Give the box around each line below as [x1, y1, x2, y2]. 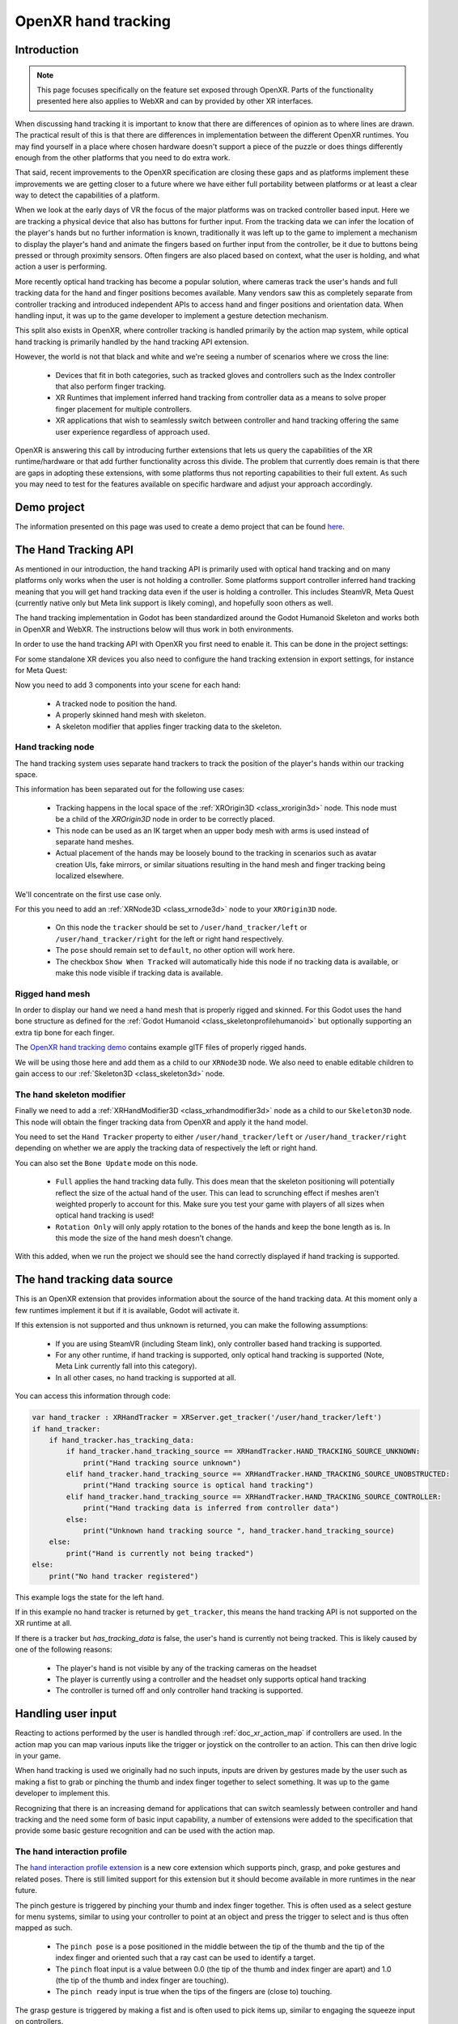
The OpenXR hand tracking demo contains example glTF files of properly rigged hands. [15, 1043, 307, 1052]
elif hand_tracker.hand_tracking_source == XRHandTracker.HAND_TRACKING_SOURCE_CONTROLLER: [66, 1492, 442, 1501]
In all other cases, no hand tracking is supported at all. [55, 1372, 236, 1382]
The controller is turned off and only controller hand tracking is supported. [55, 1686, 303, 1695]
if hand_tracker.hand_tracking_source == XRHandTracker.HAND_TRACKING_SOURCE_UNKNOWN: [66, 1447, 421, 1456]
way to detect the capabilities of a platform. [15, 190, 160, 200]
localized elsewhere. [55, 871, 125, 881]
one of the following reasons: [15, 1644, 112, 1655]
